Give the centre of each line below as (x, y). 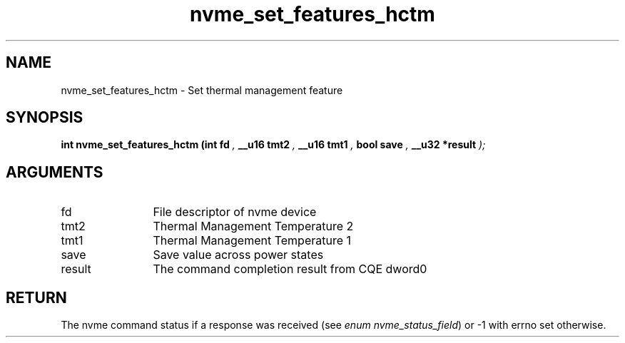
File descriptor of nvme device (235, 212)
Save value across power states (238, 255)
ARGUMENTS (55, 172)
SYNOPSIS (45, 118)
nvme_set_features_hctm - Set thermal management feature (202, 90)
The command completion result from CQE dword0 (290, 269)
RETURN (36, 297)
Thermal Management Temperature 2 (253, 226)
